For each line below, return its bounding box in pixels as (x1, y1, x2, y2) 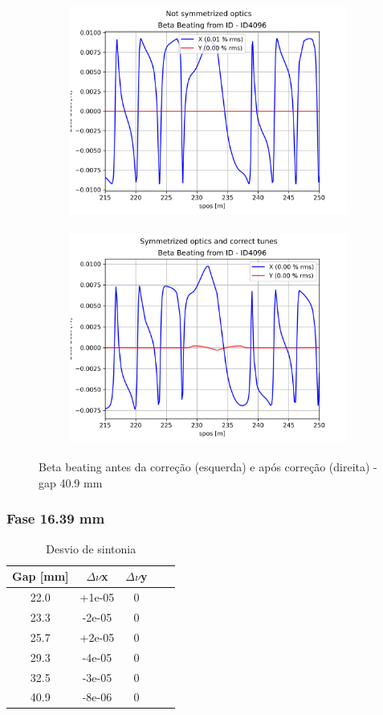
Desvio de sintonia (46, 540, 136, 557)
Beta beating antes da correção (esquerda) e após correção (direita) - (39, 458, 377, 475)
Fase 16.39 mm (6, 508, 105, 528)
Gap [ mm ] (12, 568, 69, 585)
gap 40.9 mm (39, 474, 103, 491)
